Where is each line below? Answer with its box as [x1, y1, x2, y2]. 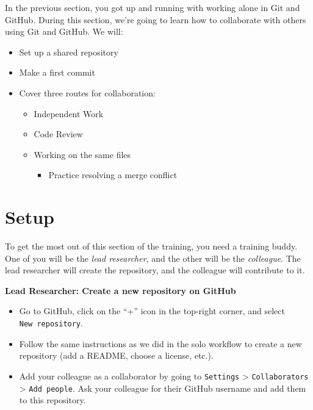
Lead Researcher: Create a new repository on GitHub [5, 284, 236, 297]
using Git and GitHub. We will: [5, 25, 123, 38]
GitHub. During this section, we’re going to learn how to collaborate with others [5, 13, 306, 26]
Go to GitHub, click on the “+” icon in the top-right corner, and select [19, 304, 285, 317]
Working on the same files [34, 148, 131, 160]
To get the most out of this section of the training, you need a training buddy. [5, 240, 298, 253]
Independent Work [34, 107, 104, 120]
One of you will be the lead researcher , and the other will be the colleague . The [5, 251, 301, 264]
